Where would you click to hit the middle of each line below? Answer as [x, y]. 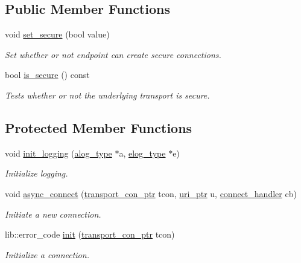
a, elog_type [142, 153]
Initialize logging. [36, 173]
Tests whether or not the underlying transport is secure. [107, 95]
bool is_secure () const [47, 75]
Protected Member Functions [99, 127]
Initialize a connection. [47, 254]
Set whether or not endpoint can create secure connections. [113, 54]
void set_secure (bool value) [57, 34]
